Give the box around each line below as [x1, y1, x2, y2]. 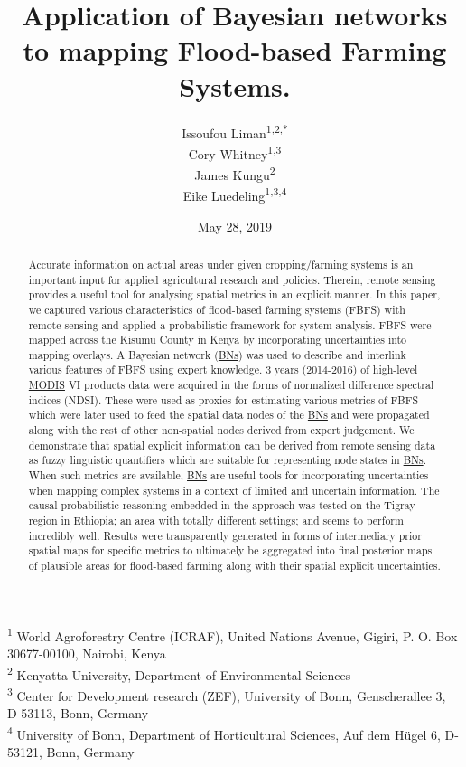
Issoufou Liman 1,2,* [182, 120, 288, 142]
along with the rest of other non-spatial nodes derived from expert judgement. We [28, 422, 415, 438]
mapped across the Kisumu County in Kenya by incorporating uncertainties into [28, 332, 407, 347]
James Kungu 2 [194, 163, 275, 184]
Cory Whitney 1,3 [188, 141, 282, 163]
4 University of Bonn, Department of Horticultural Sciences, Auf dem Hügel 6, [7, 722, 441, 743]
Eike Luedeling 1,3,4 [182, 184, 287, 204]
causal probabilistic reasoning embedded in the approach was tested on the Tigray [28, 497, 415, 513]
